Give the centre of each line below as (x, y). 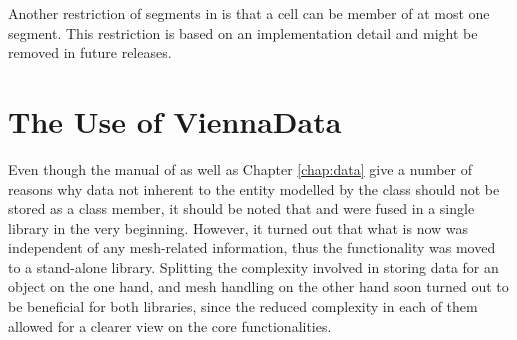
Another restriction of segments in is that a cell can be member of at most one (249, 13)
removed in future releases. (90, 52)
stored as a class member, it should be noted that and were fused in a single (241, 208)
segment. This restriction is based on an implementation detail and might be (243, 32)
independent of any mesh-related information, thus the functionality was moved (252, 247)
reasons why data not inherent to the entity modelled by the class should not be (254, 188)
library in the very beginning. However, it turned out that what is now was (238, 227)
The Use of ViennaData (175, 120)
